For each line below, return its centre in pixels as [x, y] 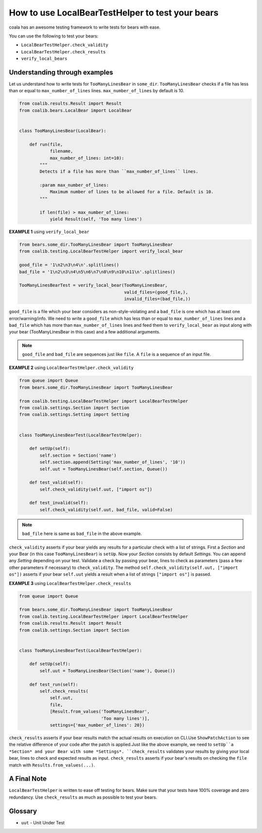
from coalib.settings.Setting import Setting [74, 415]
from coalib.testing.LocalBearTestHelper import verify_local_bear [101, 251]
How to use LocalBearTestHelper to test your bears [114, 13]
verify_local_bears [44, 59]
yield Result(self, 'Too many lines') [96, 219]
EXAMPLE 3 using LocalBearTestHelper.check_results [70, 583]
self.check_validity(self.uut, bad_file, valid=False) [106, 509]
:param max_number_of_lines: [74, 185]
